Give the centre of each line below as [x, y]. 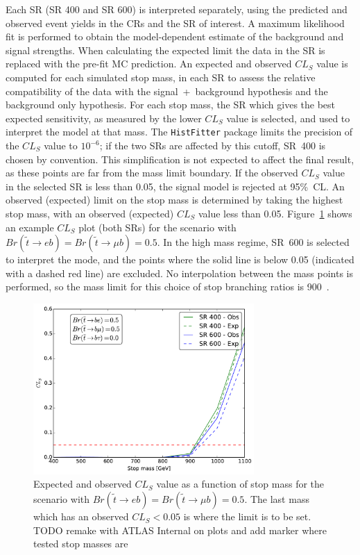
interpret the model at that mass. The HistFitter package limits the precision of [179, 132]
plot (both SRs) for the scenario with [157, 227]
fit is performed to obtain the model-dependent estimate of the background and [175, 36]
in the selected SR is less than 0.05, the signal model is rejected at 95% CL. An [175, 186]
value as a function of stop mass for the [240, 484]
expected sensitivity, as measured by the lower [104, 118]
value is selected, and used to [288, 118]
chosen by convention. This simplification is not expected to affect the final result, [180, 159]
